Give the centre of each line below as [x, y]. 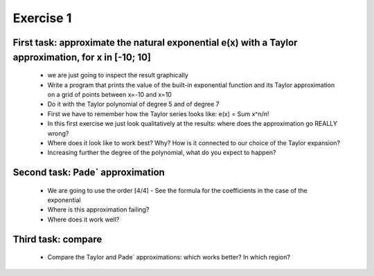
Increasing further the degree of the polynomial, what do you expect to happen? [162, 153]
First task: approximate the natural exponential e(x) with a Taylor [155, 43]
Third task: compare [57, 239]
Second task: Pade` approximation [89, 173]
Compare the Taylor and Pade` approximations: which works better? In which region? [169, 257]
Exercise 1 [42, 18]
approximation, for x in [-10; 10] [82, 57]
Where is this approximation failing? [98, 210]
